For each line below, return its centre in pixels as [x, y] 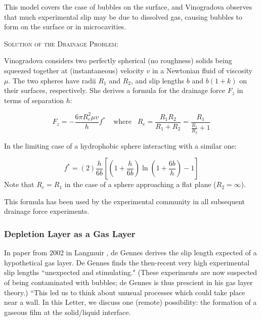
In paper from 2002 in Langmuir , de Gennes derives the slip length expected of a [130, 253]
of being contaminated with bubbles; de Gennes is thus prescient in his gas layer [128, 282]
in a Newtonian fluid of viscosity [202, 70]
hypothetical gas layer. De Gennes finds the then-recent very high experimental [127, 262]
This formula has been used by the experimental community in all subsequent [125, 201]
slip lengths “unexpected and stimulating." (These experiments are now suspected [131, 272]
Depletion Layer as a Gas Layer [70, 234]
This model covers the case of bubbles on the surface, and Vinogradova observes [128, 7]
